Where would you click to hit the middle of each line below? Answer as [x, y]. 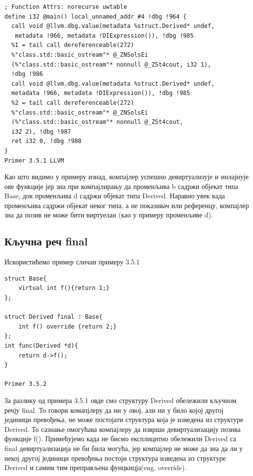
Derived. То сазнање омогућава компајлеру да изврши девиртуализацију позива [123, 429]
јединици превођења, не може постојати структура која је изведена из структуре [124, 419]
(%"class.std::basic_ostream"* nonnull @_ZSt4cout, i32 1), [111, 64]
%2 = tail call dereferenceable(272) [73, 103]
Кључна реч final [46, 241]
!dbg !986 [27, 74]
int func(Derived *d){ [41, 346]
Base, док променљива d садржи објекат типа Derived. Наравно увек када [115, 196]
